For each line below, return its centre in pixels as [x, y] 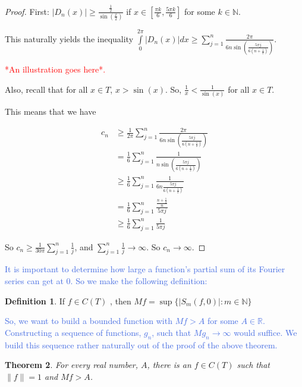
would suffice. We [265, 332]
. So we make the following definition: [139, 280]
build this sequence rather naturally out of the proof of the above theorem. [141, 344]
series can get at [34, 280]
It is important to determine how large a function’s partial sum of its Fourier [145, 269]
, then [121, 301]
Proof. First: [27, 11]
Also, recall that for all [46, 89]
